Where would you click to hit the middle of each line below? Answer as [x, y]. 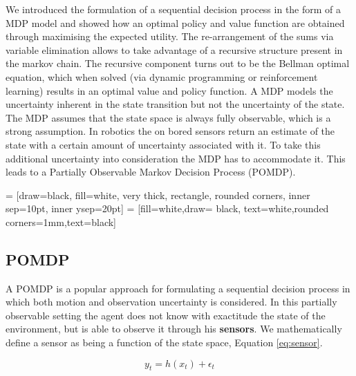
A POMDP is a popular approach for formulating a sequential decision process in [178, 288]
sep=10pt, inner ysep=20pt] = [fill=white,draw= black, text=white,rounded [167, 208]
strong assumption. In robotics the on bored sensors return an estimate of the [170, 131]
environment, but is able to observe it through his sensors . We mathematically [174, 329]
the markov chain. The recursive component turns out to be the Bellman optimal [178, 63]
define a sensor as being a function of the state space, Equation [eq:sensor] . [164, 342]
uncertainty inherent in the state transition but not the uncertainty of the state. [175, 104]
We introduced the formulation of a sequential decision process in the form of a [174, 9]
